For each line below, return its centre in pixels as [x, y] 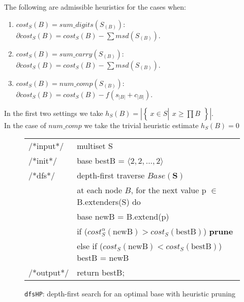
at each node [100, 190]
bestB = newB [103, 258]
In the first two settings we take [54, 113]
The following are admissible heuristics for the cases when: [95, 7]
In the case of [25, 125]
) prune [218, 231]
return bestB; [101, 273]
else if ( [90, 246]
